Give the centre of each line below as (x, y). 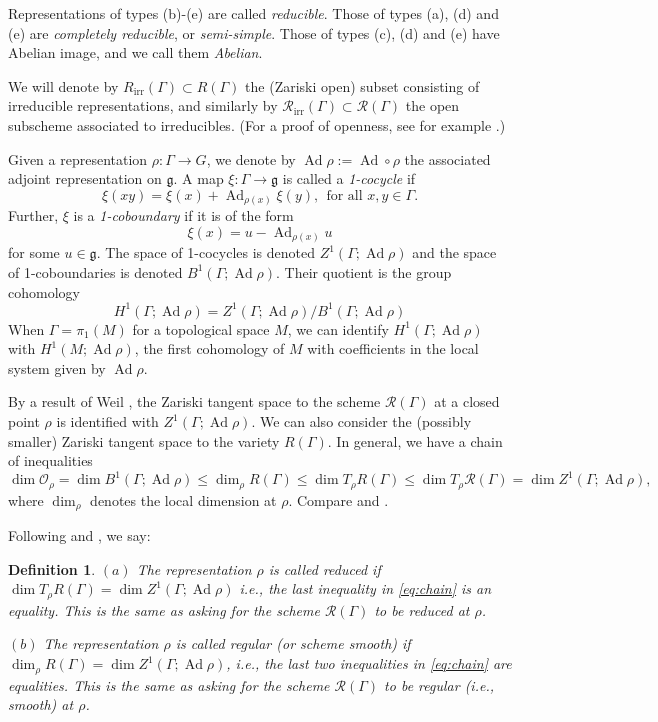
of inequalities (50, 460)
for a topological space (201, 328)
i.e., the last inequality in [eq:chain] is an (365, 588)
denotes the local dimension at (183, 499)
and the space (454, 252)
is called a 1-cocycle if (349, 178)
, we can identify (338, 328)
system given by (57, 367)
